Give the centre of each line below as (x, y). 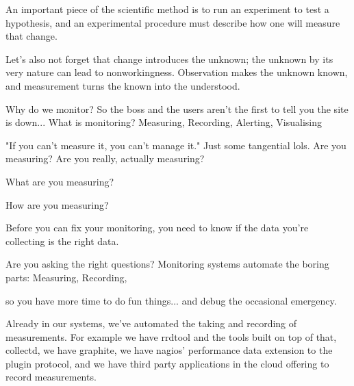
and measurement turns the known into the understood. (123, 85)
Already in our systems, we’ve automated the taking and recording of (151, 323)
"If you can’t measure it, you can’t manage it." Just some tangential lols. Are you (176, 145)
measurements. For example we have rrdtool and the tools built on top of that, (171, 336)
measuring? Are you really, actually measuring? (105, 158)
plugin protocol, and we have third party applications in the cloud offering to (167, 363)
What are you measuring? (60, 181)
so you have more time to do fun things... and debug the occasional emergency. (171, 300)
